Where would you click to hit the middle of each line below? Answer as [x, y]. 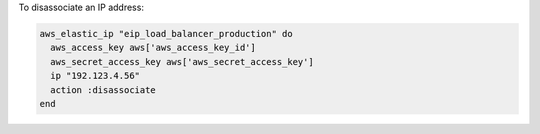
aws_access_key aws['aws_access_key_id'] [153, 48]
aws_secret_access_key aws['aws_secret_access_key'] [182, 61]
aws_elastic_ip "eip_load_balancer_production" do [166, 33]
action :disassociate [103, 89]
